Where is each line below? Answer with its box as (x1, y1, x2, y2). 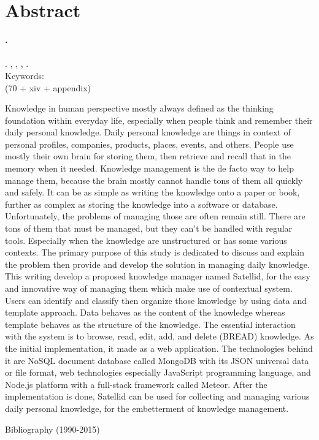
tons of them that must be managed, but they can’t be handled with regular (5, 222, 293, 235)
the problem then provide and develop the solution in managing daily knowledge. (5, 257, 310, 270)
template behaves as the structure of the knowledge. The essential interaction (5, 317, 296, 330)
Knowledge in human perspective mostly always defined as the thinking (5, 102, 274, 115)
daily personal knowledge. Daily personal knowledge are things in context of (5, 126, 291, 138)
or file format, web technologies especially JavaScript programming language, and (5, 366, 311, 379)
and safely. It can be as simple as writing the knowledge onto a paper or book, (5, 186, 300, 199)
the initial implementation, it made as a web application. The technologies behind (5, 341, 313, 354)
